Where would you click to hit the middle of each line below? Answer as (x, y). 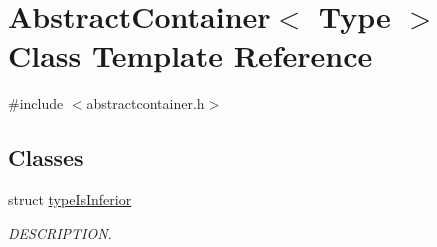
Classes (46, 157)
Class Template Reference (190, 55)
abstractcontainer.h (145, 103)
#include (36, 103)
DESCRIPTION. (60, 232)
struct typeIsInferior (70, 199)
